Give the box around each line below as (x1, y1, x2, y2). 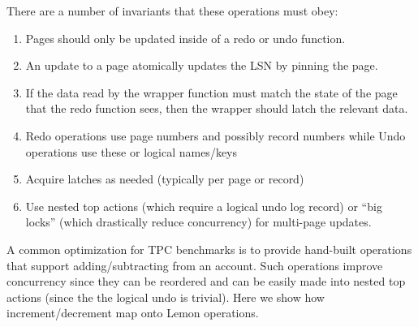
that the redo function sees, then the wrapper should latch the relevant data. (25, 100, 408, 117)
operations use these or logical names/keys (25, 143, 237, 160)
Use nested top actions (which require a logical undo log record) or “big (25, 197, 382, 214)
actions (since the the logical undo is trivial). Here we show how (6, 288, 325, 305)
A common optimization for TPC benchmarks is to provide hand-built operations (6, 240, 412, 257)
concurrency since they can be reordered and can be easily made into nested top (6, 273, 406, 290)
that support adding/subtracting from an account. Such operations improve (6, 256, 383, 273)
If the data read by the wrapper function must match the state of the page (25, 84, 398, 101)
